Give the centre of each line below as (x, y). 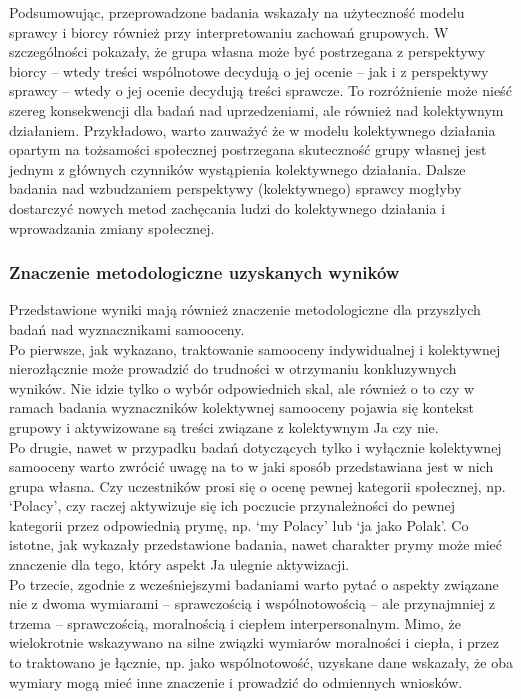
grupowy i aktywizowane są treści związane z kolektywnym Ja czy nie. (224, 426)
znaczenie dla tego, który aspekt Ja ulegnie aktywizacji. (179, 564)
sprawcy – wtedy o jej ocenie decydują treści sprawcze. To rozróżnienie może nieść (260, 90)
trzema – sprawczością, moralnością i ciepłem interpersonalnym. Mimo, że (235, 622)
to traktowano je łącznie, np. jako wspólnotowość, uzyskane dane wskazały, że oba (261, 662)
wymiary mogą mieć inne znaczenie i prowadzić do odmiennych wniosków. (236, 681)
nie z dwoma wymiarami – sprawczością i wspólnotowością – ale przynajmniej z (252, 603)
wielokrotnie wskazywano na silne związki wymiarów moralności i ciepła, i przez (254, 642)
